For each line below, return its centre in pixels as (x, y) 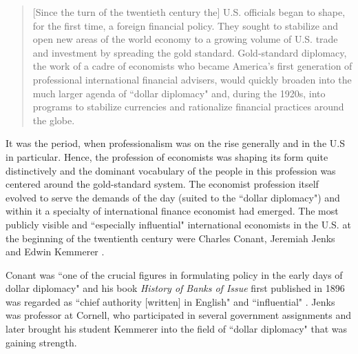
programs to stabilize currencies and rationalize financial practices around (188, 107)
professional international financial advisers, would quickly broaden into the (192, 79)
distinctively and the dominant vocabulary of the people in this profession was (171, 170)
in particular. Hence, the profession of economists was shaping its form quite (167, 156)
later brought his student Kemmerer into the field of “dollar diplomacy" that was (177, 329)
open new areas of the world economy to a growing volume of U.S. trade (185, 39)
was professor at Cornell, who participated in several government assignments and (179, 315)
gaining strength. (41, 342)
